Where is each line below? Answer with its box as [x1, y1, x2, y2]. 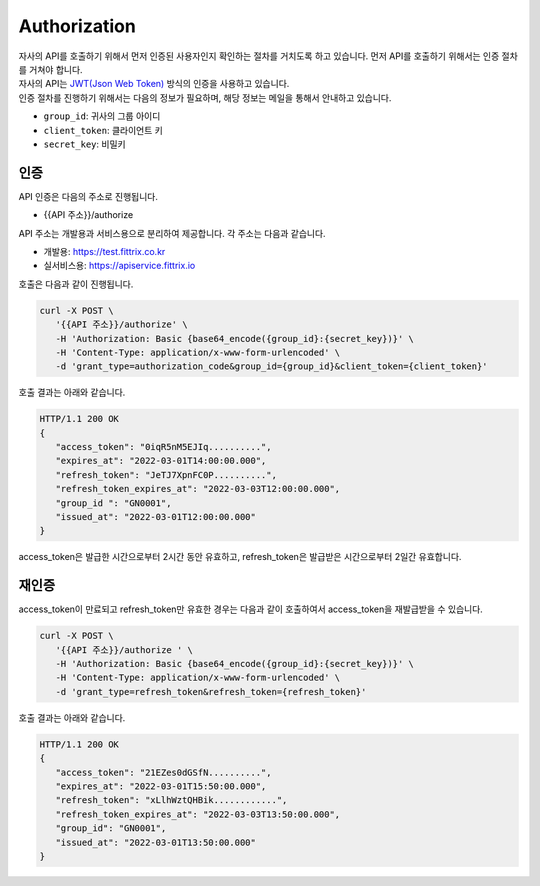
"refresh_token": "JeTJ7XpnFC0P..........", [55, 469, 277, 480]
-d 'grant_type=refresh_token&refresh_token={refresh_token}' [55, 686, 367, 697]
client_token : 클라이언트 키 [43, 124, 164, 136]
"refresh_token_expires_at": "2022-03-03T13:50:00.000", [55, 808, 341, 820]
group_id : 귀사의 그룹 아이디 [43, 110, 161, 122]
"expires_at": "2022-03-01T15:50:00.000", [55, 780, 267, 792]
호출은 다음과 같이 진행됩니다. [18, 278, 134, 290]
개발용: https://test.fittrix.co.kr [43, 245, 166, 257]
